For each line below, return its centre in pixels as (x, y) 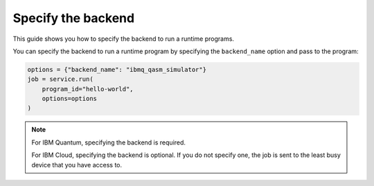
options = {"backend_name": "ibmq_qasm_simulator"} (117, 69)
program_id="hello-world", (88, 89)
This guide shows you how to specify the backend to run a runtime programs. (124, 39)
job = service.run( (60, 79)
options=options (69, 99)
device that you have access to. (77, 165)
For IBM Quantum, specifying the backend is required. (109, 142)
